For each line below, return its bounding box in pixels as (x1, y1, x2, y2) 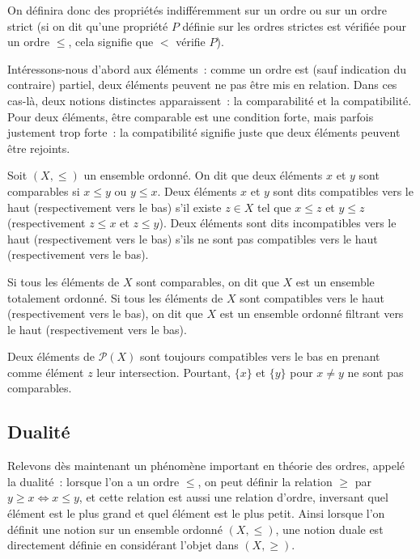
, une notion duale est (275, 520, 384, 537)
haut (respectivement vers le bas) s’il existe (7, 198, 222, 215)
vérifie (176, 33, 206, 50)
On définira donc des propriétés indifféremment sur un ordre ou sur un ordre (7, 2, 387, 18)
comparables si (7, 182, 80, 199)
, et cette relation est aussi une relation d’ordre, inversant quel (78, 489, 388, 506)
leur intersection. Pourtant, (96, 363, 231, 380)
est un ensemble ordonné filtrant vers (219, 305, 404, 322)
